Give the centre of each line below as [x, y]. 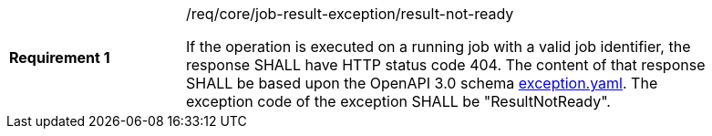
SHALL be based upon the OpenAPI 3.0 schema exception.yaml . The [422, 83]
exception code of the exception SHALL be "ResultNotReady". [398, 101]
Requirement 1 [60, 58]
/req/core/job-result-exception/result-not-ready [350, 14]
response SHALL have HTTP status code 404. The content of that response [446, 65]
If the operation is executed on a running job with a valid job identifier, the [439, 47]
